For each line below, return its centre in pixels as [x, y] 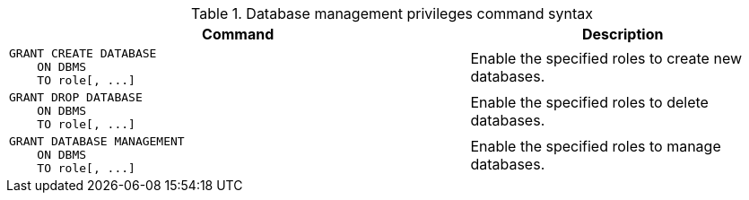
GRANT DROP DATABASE [76, 97]
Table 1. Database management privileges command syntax [392, 13]
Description [623, 34]
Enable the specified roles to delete [589, 102]
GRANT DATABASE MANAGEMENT [97, 141]
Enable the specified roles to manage [596, 146]
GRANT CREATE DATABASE [83, 53]
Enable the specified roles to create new [606, 58]
